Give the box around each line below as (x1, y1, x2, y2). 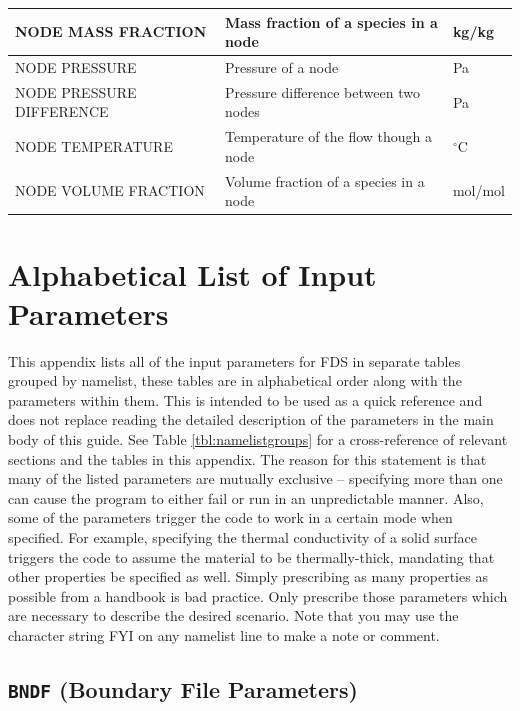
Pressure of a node (225, 56, 339, 77)
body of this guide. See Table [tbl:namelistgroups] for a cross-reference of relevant (8, 429, 508, 450)
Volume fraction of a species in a (225, 170, 425, 191)
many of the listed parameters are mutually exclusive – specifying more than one (8, 468, 503, 489)
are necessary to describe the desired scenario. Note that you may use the (8, 605, 459, 626)
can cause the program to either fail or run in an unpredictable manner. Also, (8, 487, 484, 508)
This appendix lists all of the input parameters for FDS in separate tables (8, 350, 461, 371)
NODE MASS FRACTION (15, 21, 207, 42)
